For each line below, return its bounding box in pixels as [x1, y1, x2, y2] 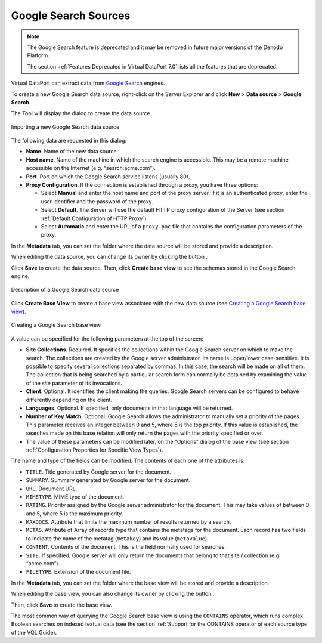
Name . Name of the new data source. [26, 148, 119, 155]
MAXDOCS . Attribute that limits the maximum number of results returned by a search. [26, 518, 231, 525]
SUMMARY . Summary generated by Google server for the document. [26, 477, 191, 484]
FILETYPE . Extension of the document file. [26, 568, 131, 576]
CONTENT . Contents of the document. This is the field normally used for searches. [26, 543, 226, 551]
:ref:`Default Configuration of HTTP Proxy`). [41, 215, 148, 222]
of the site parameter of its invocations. [26, 379, 122, 387]
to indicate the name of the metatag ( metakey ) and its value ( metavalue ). [26, 534, 209, 542]
